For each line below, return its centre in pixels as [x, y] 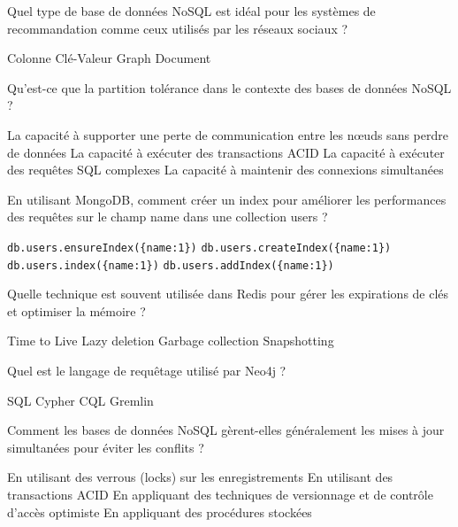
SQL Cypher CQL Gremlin [80, 400]
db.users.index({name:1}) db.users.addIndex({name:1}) [171, 265]
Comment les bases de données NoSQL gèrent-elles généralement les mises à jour [226, 430]
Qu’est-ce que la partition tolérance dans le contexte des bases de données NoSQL [229, 87]
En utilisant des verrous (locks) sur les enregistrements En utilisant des [200, 477]
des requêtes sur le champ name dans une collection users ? [168, 217]
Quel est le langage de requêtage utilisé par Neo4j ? [147, 371]
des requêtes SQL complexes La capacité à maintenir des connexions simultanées [225, 170]
